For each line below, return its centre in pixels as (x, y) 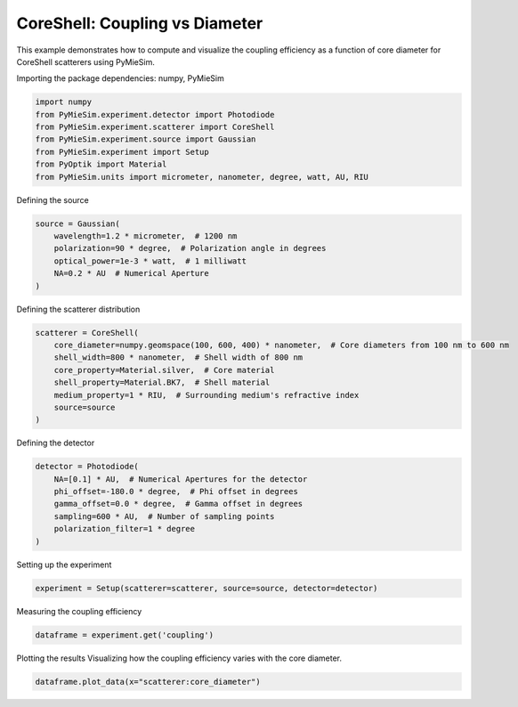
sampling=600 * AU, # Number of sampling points (164, 516)
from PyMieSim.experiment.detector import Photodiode (155, 114)
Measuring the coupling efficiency (79, 611)
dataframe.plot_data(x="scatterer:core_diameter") (148, 682)
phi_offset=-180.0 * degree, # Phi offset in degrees (176, 492)
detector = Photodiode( (87, 467)
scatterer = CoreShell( (87, 333)
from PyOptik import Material (101, 164)
